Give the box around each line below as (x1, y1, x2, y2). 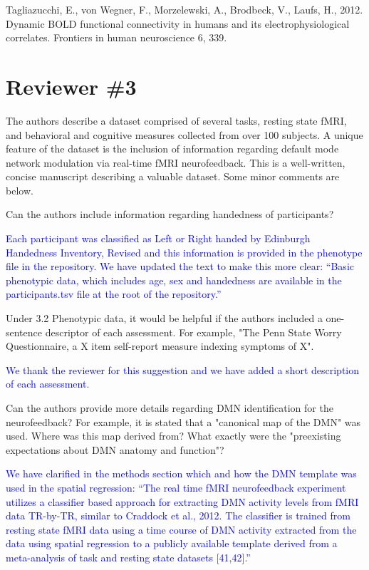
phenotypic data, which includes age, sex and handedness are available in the (6, 272, 342, 287)
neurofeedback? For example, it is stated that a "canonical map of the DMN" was (6, 414, 361, 429)
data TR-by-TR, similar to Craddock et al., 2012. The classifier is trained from (6, 508, 350, 523)
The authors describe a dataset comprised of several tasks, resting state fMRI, (6, 113, 347, 128)
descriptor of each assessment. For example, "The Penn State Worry (45, 324, 342, 339)
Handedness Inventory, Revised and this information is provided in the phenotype (6, 244, 363, 259)
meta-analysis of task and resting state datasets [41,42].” (6, 549, 251, 564)
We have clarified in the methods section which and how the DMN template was (6, 466, 357, 481)
